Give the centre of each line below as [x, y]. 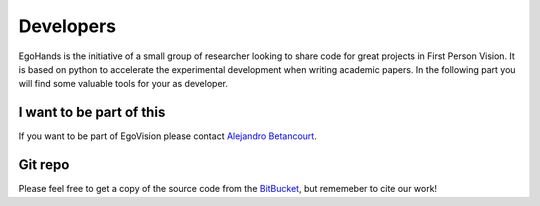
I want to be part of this [92, 112]
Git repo [44, 165]
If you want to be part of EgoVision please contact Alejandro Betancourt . [167, 136]
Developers [67, 26]
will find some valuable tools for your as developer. [123, 84]
